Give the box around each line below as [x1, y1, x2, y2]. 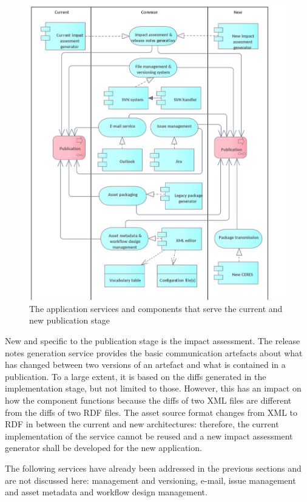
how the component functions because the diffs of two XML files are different [5, 393, 292, 406]
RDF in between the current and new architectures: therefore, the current [5, 418, 279, 430]
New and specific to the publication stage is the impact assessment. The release [5, 334, 300, 347]
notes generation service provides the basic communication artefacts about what [5, 346, 303, 359]
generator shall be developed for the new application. [5, 441, 202, 454]
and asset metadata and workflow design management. [5, 486, 207, 498]
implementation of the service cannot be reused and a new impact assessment [5, 429, 293, 442]
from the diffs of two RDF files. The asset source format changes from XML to [5, 405, 297, 418]
